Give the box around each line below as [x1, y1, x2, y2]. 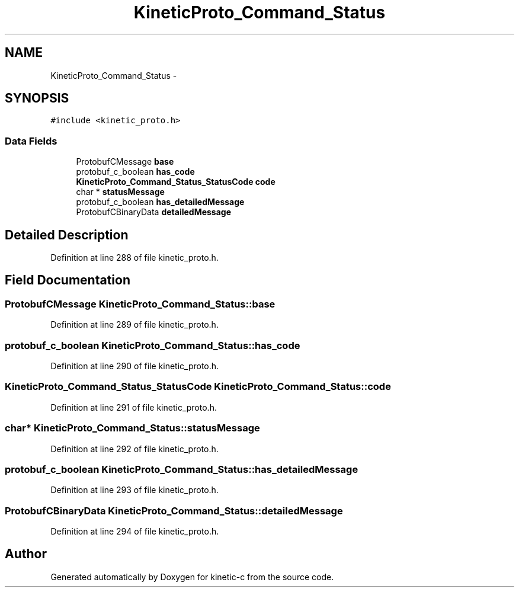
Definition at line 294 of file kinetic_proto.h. [50, 526, 219, 536]
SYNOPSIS [5, 91, 69, 106]
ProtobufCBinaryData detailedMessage [76, 207, 232, 217]
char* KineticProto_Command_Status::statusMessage [5, 422, 260, 434]
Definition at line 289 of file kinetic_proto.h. [50, 319, 219, 330]
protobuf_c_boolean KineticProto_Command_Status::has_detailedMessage [5, 463, 358, 475]
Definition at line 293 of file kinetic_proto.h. [50, 485, 219, 495]
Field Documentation [5, 273, 130, 288]
